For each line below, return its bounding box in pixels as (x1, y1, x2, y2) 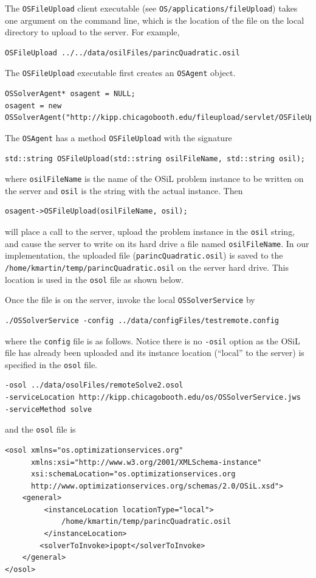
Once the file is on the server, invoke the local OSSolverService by (5, 293, 255, 306)
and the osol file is (5, 423, 76, 436)
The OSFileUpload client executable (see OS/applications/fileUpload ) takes (5, 2, 298, 14)
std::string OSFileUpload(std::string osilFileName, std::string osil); (5, 154, 305, 163)
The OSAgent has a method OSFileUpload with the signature (5, 131, 232, 144)
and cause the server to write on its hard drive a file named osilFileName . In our (5, 237, 309, 249)
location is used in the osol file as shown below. (5, 273, 184, 285)
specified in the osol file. (5, 358, 98, 371)
